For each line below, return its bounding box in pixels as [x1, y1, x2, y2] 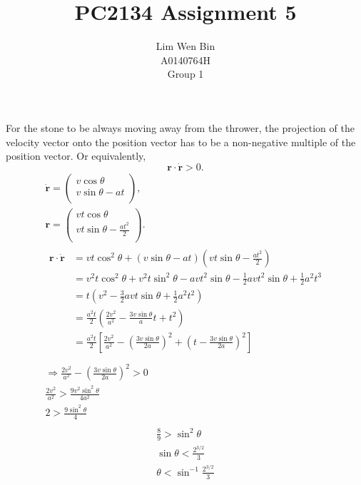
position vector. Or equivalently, [6, 148, 146, 163]
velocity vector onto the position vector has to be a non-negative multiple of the [6, 134, 356, 149]
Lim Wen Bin [156, 39, 215, 53]
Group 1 [167, 66, 204, 81]
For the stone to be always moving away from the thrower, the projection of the [6, 120, 355, 135]
